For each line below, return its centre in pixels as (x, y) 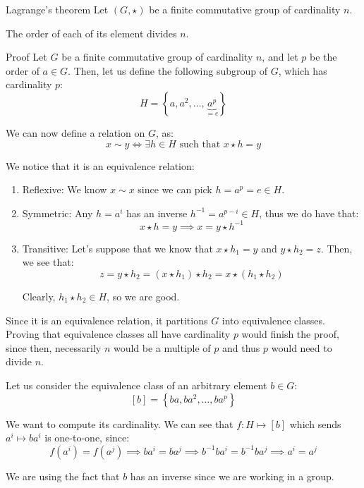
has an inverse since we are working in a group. (232, 476)
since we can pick (175, 189)
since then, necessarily (54, 347)
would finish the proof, (290, 334)
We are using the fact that (63, 476)
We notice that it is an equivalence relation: (100, 165)
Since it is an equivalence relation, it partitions (107, 320)
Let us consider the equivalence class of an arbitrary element (136, 385)
